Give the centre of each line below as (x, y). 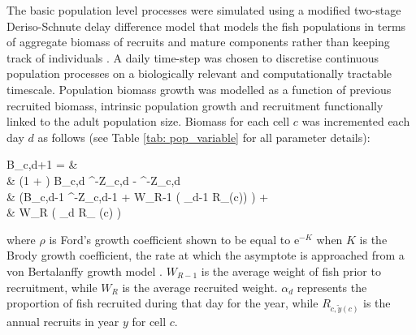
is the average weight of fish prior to (291, 271)
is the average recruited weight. (200, 287)
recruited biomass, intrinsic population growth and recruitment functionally (195, 105)
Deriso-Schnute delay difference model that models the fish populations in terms (206, 26)
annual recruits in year (63, 321)
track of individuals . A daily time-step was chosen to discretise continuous (193, 57)
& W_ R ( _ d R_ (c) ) (64, 212)
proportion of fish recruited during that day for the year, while (162, 303)
